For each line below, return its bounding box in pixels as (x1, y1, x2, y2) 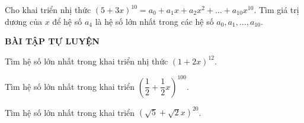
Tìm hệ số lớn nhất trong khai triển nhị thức (5, 54, 168, 67)
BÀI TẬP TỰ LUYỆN (5, 35, 100, 47)
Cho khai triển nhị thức (5, 4, 91, 15)
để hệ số (52, 15, 82, 27)
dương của (5, 15, 43, 27)
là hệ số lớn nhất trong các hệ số (95, 15, 214, 27)
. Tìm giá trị (254, 4, 299, 15)
